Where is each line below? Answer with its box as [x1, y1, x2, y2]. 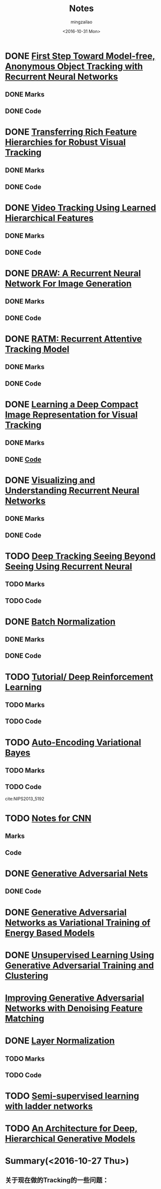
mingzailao [70, 19, 93, 25]
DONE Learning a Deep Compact [5, 399, 139, 410]
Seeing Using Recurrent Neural [5, 561, 132, 572]
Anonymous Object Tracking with [5, 61, 143, 72]
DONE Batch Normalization [5, 616, 115, 627]
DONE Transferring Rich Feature [5, 126, 137, 137]
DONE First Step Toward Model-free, [5, 50, 156, 61]
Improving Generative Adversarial [5, 992, 145, 1003]
